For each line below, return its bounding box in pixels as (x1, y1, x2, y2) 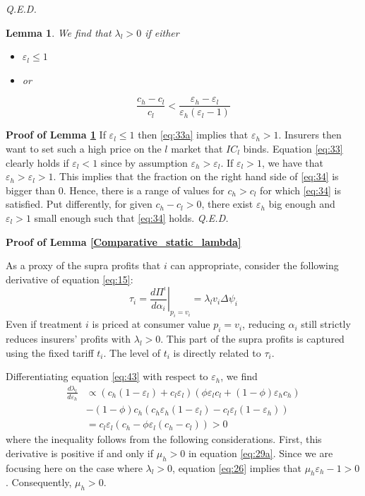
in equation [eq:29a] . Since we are (188, 445, 333, 460)
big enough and (268, 196, 335, 211)
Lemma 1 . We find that (6, 25, 112, 40)
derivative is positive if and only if (6, 445, 154, 460)
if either (145, 25, 179, 40)
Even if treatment (6, 317, 83, 331)
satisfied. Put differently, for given (6, 196, 152, 211)
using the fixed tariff (6, 345, 94, 360)
